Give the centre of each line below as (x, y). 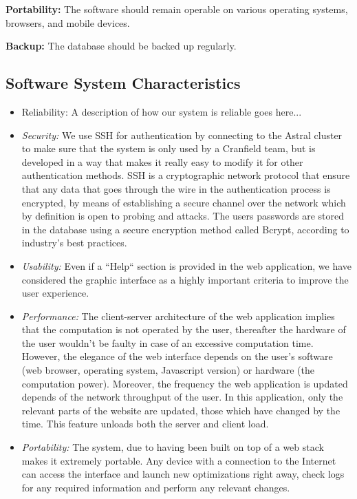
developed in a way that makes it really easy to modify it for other (162, 161)
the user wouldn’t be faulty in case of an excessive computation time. (167, 342)
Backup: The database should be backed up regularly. (121, 46)
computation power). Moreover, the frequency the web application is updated (185, 383)
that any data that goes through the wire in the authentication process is (176, 188)
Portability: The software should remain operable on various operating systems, (177, 9)
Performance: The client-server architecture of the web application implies (178, 316)
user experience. (55, 293)
